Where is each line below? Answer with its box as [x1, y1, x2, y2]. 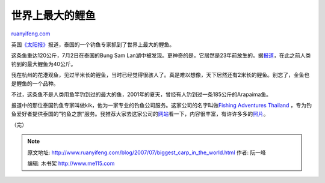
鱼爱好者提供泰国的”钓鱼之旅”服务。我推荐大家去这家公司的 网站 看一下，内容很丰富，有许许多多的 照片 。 [11, 110, 269, 117]
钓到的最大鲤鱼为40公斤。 [11, 60, 76, 67]
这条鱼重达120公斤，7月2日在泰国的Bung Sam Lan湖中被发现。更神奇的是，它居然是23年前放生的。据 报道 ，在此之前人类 [11, 52, 311, 59]
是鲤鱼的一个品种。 [11, 80, 59, 87]
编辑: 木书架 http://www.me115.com [27, 160, 115, 167]
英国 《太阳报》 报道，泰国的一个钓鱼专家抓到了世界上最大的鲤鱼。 [11, 41, 175, 48]
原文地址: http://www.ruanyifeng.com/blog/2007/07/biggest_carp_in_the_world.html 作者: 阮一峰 [27, 149, 266, 156]
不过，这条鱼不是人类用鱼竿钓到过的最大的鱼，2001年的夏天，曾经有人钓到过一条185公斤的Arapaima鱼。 [11, 91, 272, 98]
